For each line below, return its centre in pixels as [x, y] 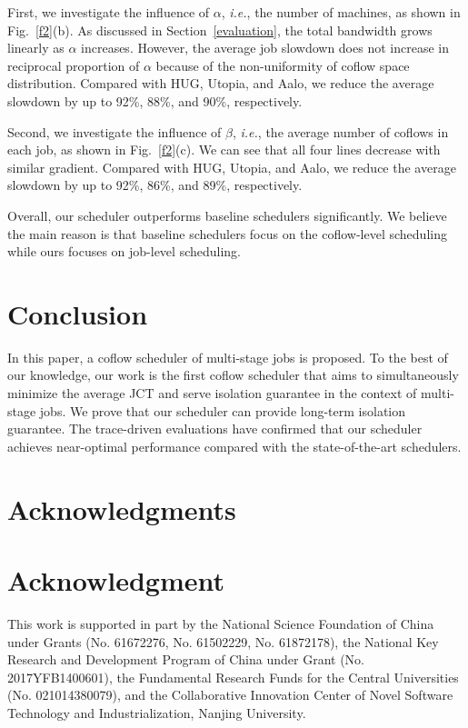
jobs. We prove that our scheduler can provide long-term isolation [223, 410]
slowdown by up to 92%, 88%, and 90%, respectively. [155, 100]
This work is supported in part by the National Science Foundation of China [221, 623]
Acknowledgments [122, 509]
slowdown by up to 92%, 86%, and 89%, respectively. [155, 185]
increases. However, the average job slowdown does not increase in [265, 48]
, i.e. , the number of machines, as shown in [341, 12]
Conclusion [78, 313]
